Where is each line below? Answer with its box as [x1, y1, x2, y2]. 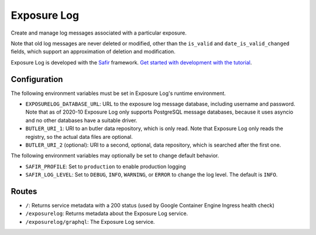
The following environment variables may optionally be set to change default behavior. [11, 152, 219, 159]
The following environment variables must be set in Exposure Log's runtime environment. [11, 90, 226, 97]
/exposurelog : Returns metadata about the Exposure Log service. [25, 210, 188, 217]
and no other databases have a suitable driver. [25, 117, 138, 124]
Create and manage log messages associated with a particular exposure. [11, 29, 187, 36]
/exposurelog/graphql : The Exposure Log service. [25, 218, 155, 225]
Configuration [11, 74, 63, 84]
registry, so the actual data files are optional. [25, 133, 133, 140]
